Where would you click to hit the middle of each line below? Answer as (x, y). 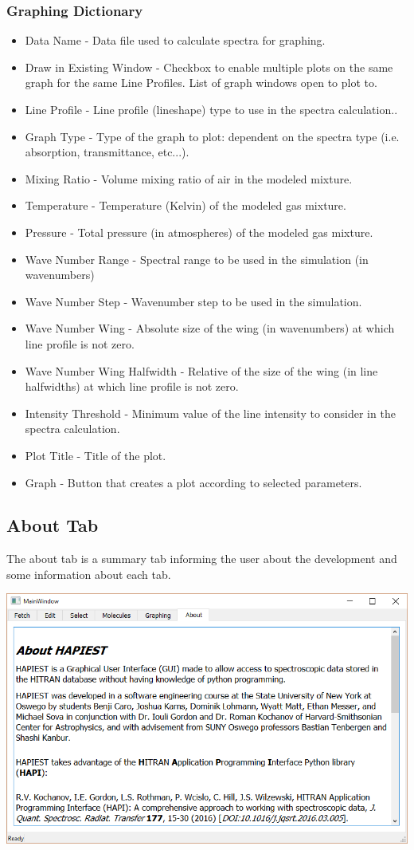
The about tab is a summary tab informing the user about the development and (202, 559)
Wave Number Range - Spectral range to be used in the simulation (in (197, 259)
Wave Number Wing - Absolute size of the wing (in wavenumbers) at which (210, 328)
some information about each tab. (89, 574)
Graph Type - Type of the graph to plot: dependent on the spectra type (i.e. (212, 136)
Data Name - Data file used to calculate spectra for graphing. (175, 40)
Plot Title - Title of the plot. (96, 455)
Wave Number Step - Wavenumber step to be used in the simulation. (193, 301)
